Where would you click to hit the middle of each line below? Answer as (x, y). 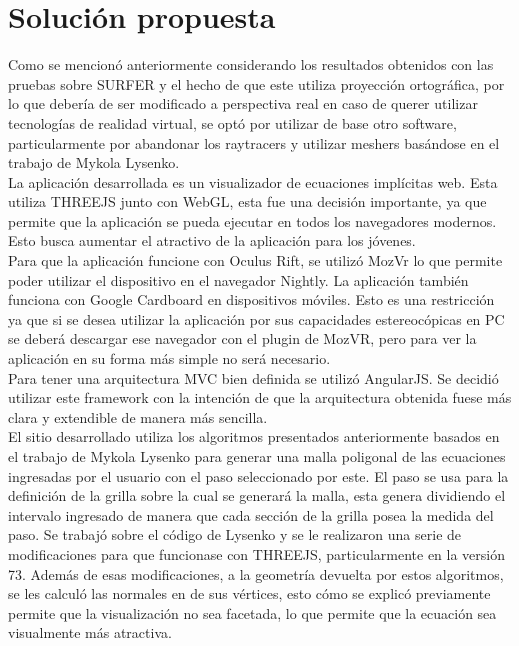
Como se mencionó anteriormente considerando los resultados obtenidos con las (251, 64)
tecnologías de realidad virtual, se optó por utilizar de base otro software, (232, 122)
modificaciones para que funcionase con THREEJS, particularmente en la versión (257, 553)
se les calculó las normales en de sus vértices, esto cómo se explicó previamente (249, 593)
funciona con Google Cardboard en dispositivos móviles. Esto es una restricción (251, 299)
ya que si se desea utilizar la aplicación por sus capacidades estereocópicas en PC (256, 318)
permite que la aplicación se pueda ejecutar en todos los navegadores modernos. (252, 220)
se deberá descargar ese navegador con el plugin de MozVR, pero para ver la (242, 338)
